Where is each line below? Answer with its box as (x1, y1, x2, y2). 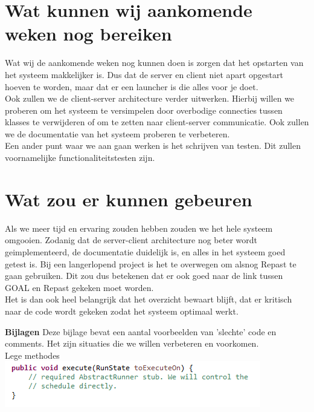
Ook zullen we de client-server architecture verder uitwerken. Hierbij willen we (5, 92, 295, 105)
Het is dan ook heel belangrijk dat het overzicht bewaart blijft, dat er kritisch (5, 293, 292, 306)
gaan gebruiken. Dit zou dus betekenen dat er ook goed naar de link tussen (5, 269, 283, 282)
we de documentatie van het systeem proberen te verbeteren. (5, 127, 230, 140)
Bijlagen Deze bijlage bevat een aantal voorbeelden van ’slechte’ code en (5, 325, 277, 338)
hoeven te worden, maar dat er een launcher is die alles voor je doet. (5, 80, 258, 93)
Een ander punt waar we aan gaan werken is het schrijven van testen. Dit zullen (5, 139, 301, 152)
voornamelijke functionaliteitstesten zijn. (5, 151, 155, 164)
